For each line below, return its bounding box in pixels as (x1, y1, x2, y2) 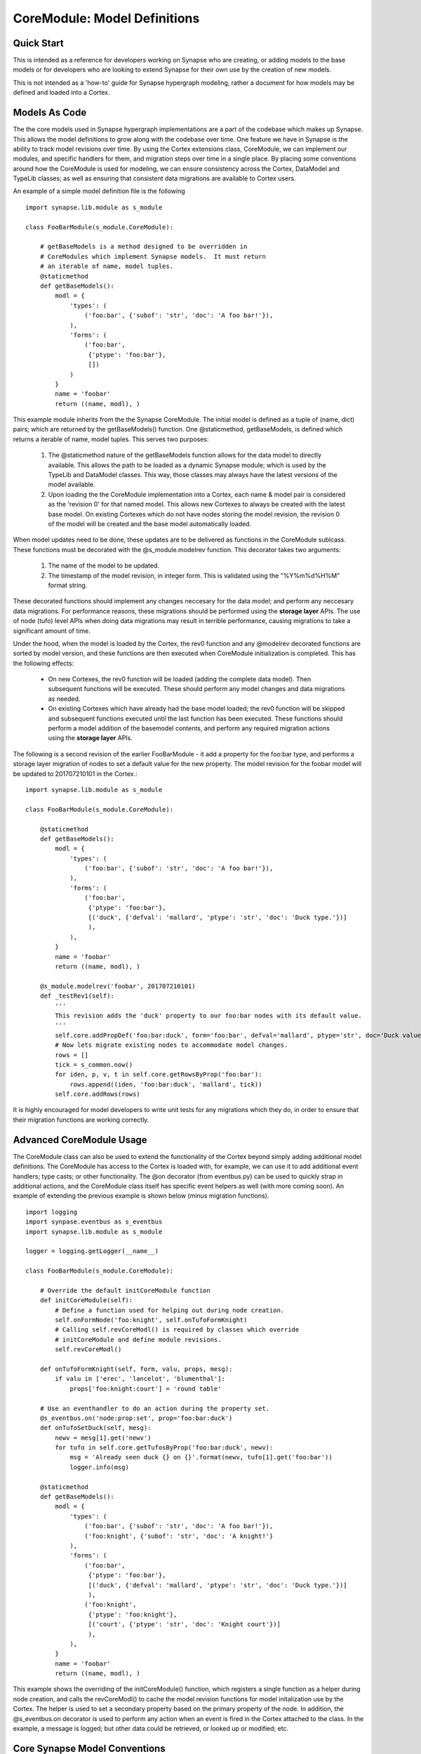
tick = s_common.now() (55, 1060, 133, 1069)
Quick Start (13, 37, 64, 49)
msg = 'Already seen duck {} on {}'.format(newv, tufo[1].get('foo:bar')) (69, 1453, 333, 1461)
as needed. (48, 695, 81, 703)
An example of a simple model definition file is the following (13, 187, 185, 196)
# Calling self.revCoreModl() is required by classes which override (55, 1326, 300, 1334)
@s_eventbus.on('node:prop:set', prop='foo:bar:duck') (39, 1414, 233, 1422)
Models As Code (13, 107, 87, 119)
